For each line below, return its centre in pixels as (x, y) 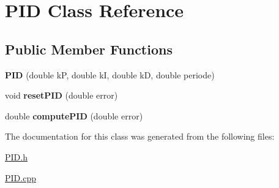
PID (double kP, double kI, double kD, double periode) (110, 74)
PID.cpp (20, 177)
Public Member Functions (89, 49)
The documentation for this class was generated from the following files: (140, 136)
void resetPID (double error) (61, 95)
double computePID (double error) (74, 115)
